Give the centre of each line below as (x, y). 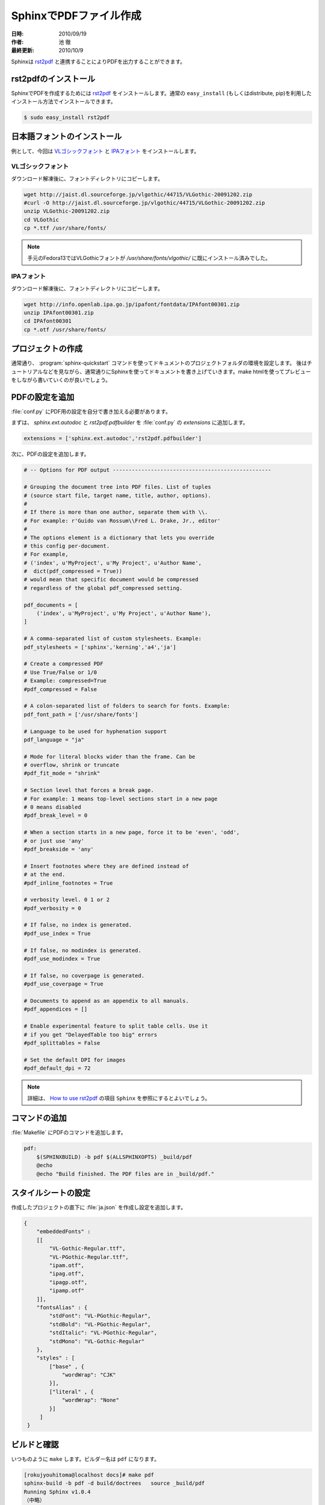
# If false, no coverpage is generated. (84, 976)
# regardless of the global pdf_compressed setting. (103, 588)
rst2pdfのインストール (53, 79)
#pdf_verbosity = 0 (52, 908)
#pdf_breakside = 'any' (59, 849)
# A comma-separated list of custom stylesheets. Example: (113, 639)
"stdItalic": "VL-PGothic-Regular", (103, 1333)
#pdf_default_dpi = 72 (57, 1068)
